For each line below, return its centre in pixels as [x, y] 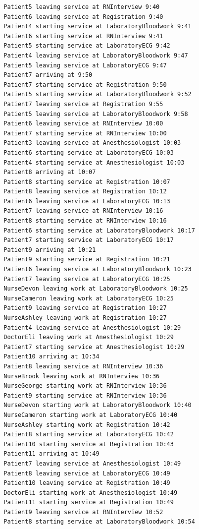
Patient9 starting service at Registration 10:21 [87, 260]
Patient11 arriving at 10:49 [51, 454]
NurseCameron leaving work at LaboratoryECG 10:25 [89, 298]
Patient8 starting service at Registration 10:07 [87, 182]
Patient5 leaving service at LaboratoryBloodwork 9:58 [96, 114]
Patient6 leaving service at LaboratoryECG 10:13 [87, 201]
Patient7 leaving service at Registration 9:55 [83, 104]
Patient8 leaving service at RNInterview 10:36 [83, 366]
